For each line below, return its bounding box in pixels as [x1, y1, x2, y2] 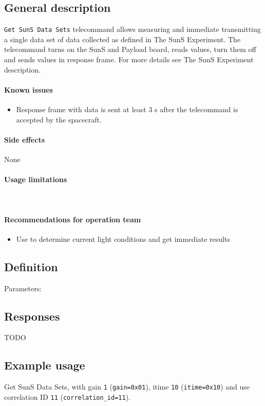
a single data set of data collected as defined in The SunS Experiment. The [4, 33, 241, 44]
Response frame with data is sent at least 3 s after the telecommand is [16, 104, 238, 115]
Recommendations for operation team [4, 214, 141, 224]
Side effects [4, 134, 45, 145]
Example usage [4, 357, 85, 373]
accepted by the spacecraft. [16, 114, 102, 125]
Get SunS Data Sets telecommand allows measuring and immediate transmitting [4, 24, 261, 34]
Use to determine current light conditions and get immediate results [16, 233, 230, 244]
